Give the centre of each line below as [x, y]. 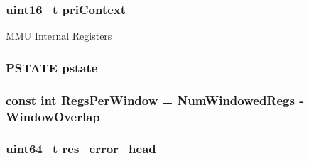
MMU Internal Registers [59, 36]
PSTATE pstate [52, 67]
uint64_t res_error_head [81, 149]
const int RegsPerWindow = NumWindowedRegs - [155, 100]
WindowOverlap [53, 116]
